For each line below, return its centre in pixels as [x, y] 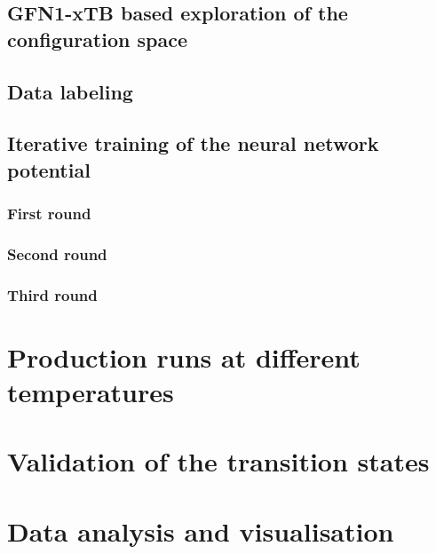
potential [49, 169]
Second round [57, 253]
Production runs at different [184, 356]
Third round [52, 294]
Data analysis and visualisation [201, 530]
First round [49, 214]
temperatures [91, 392]
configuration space [97, 39]
